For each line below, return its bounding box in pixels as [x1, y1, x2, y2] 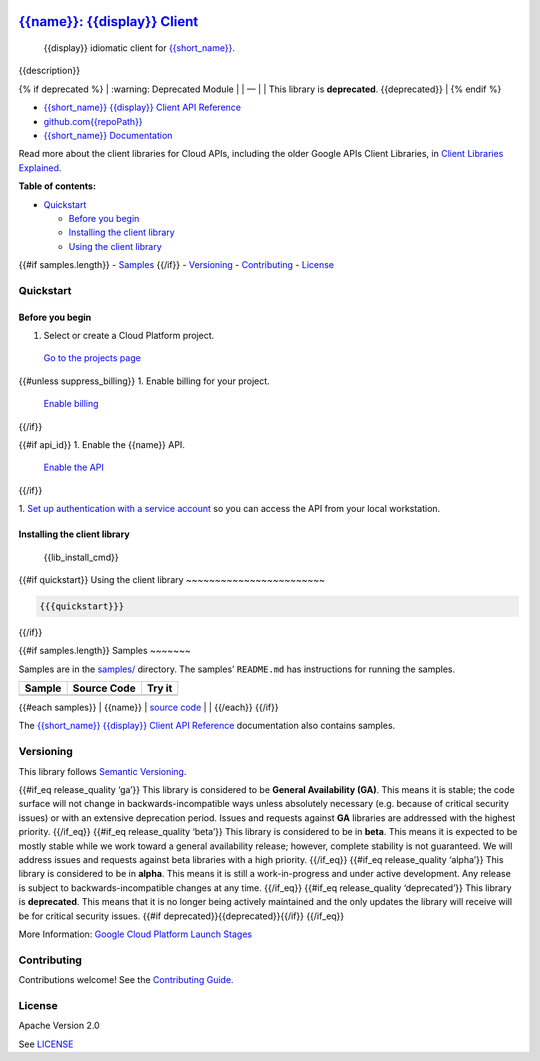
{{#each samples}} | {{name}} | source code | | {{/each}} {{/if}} [18, 701, 279, 714]
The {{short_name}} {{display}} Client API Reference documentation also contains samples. [18, 720, 396, 732]
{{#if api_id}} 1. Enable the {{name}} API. [18, 439, 185, 450]
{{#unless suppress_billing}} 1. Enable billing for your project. [18, 375, 270, 387]
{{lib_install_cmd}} [43, 551, 119, 563]
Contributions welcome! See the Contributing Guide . [18, 974, 234, 986]
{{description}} [18, 65, 80, 77]
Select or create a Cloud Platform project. [43, 330, 215, 342]
